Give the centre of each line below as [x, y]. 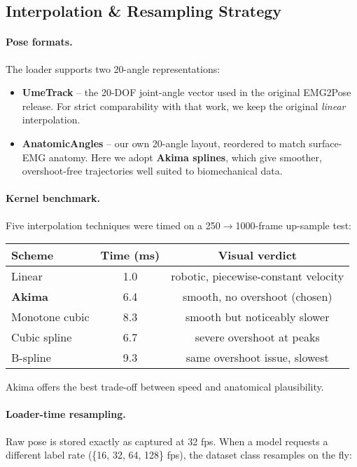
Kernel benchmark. [53, 198]
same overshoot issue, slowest [257, 358]
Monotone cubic [50, 317]
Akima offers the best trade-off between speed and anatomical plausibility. [165, 387]
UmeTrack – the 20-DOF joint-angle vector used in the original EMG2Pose [187, 92]
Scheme [33, 255]
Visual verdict [257, 255]
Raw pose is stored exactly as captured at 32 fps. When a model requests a [167, 441]
